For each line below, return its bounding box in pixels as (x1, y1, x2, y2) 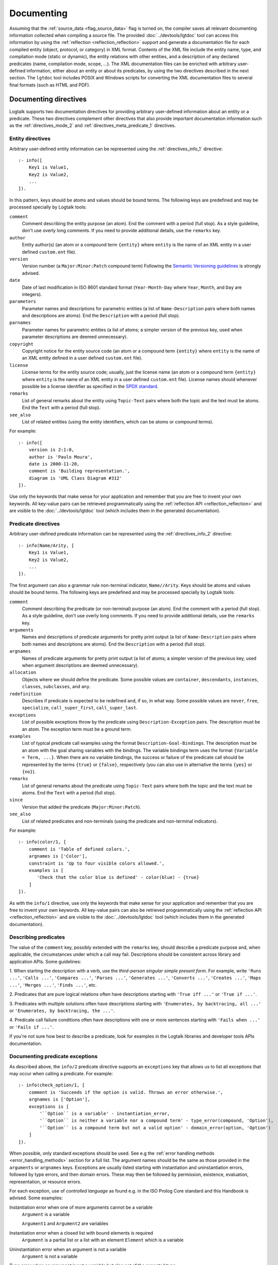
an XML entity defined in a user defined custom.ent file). (22, 355, 143, 361)
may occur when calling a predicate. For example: (9, 1071, 113, 1077)
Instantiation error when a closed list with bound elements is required (9, 1230, 153, 1236)
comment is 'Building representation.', (28, 468, 131, 474)
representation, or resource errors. (9, 1178, 82, 1185)
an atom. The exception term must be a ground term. (22, 726, 132, 732)
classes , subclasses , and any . (22, 684, 91, 690)
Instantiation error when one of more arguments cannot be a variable (9, 1204, 153, 1210)
